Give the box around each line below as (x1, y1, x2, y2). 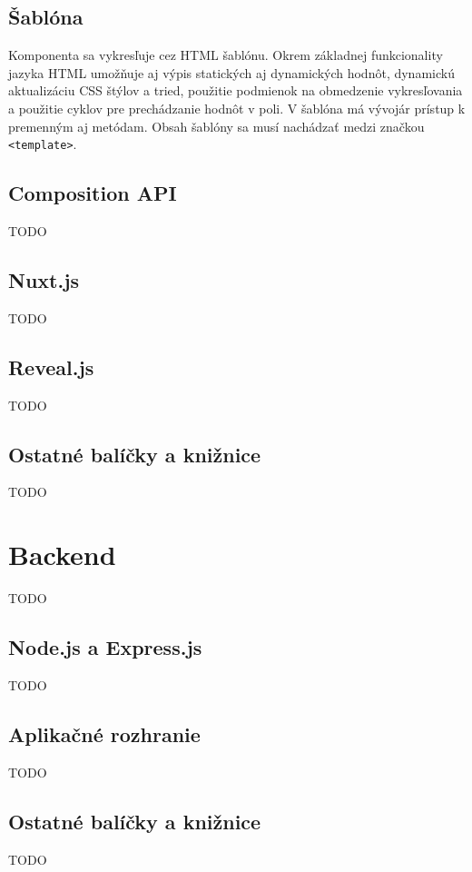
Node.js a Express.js (8, 633, 202, 661)
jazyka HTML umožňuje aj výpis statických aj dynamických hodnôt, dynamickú (8, 63, 455, 82)
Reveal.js (8, 352, 94, 381)
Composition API (8, 179, 177, 207)
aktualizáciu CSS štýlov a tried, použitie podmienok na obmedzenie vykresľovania (8, 81, 463, 100)
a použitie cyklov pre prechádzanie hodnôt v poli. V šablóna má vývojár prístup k (8, 98, 466, 117)
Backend (8, 536, 116, 573)
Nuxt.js (8, 266, 80, 294)
